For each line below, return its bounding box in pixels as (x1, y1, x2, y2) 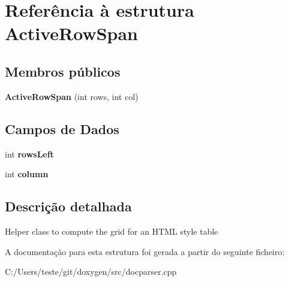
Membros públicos (5, 62, 121, 80)
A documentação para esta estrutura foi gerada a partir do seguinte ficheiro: (5, 245, 285, 257)
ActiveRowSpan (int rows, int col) (5, 90, 139, 102)
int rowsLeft (5, 147, 54, 160)
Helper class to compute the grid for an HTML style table (5, 225, 218, 237)
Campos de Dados (5, 119, 119, 138)
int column (5, 168, 49, 180)
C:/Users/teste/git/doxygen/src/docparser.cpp (5, 265, 177, 278)
